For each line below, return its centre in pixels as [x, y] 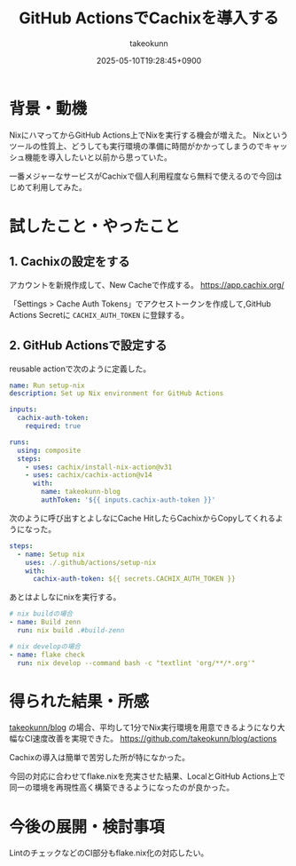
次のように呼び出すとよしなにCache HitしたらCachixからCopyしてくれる [143, 518]
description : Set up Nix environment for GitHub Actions [117, 393]
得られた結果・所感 [79, 701]
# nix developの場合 [45, 646]
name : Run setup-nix [47, 385]
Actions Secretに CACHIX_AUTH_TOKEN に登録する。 [99, 314]
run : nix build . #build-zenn [71, 631]
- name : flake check [47, 655]
